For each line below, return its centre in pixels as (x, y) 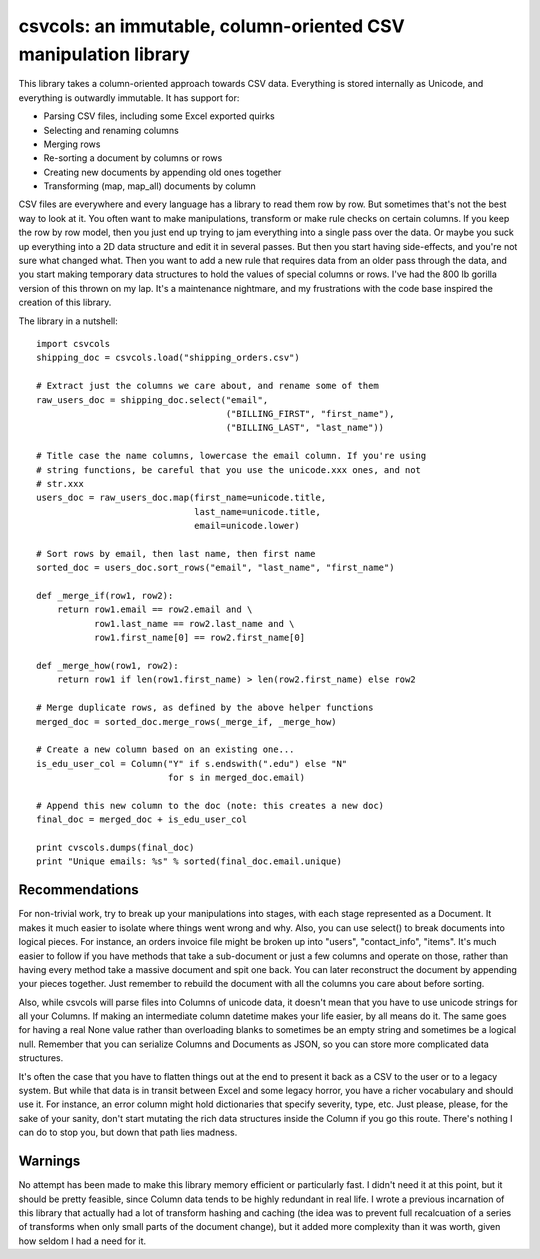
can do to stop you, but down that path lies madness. (128, 1132)
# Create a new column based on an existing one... (165, 749)
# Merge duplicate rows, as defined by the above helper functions (205, 708)
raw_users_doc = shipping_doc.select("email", (152, 399)
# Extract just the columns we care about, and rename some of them (207, 386)
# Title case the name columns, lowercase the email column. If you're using (231, 456)
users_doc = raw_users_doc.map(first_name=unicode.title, (181, 498)
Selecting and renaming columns (111, 130)
